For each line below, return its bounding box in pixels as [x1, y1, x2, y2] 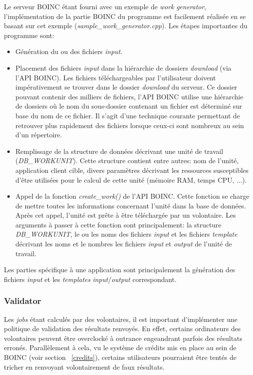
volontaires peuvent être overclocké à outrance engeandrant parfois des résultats [4, 333, 243, 343]
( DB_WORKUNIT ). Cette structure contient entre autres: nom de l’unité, [15, 155, 239, 166]
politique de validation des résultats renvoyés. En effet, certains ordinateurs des [4, 323, 241, 334]
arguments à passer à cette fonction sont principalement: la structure [15, 219, 221, 229]
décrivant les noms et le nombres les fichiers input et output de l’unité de [15, 239, 232, 249]
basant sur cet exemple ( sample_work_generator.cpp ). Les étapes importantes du [4, 20, 248, 31]
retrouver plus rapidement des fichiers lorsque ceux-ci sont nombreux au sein [15, 120, 244, 130]
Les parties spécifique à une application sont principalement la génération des [4, 264, 235, 275]
